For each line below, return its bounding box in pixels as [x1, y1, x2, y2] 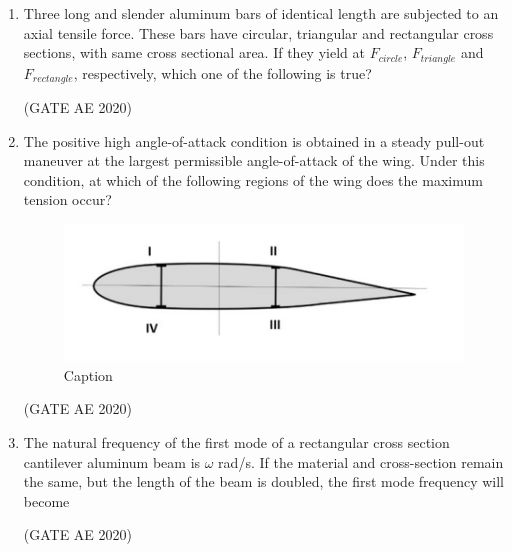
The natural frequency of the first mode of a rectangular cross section [23, 432, 450, 453]
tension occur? [23, 189, 112, 210]
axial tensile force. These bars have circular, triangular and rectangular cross [23, 22, 494, 43]
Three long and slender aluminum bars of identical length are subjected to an [23, 3, 499, 23]
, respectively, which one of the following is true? [73, 62, 372, 83]
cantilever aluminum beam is [23, 451, 201, 472]
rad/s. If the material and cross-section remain [218, 451, 504, 472]
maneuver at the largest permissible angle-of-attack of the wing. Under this [23, 150, 485, 171]
